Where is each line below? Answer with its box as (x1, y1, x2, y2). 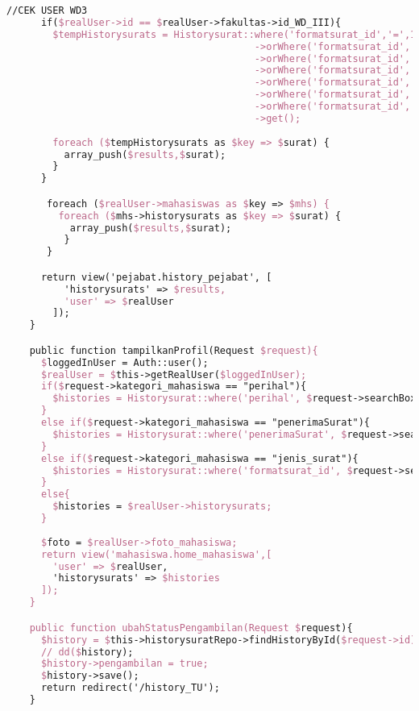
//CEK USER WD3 (6, 5, 88, 16)
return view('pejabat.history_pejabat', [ (40, 271, 272, 283)
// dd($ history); (40, 646, 134, 658)
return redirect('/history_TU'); (40, 682, 220, 694)
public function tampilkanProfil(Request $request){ (29, 344, 318, 356)
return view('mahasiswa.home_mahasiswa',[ (40, 548, 272, 560)
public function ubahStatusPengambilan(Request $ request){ (29, 622, 353, 634)
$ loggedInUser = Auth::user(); (40, 356, 209, 368)
